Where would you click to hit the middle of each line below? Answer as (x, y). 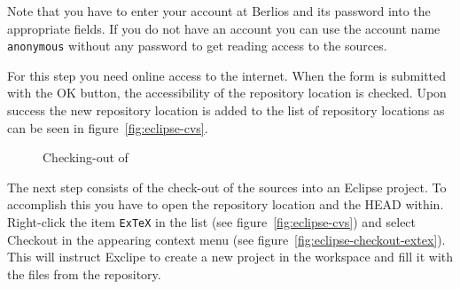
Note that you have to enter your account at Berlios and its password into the (219, 11)
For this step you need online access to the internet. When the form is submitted (227, 75)
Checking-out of (86, 157)
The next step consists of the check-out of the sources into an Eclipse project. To (227, 187)
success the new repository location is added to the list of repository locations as (226, 110)
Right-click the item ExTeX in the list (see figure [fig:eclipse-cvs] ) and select (212, 222)
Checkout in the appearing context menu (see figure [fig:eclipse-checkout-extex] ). (226, 239)
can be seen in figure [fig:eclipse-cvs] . (108, 127)
